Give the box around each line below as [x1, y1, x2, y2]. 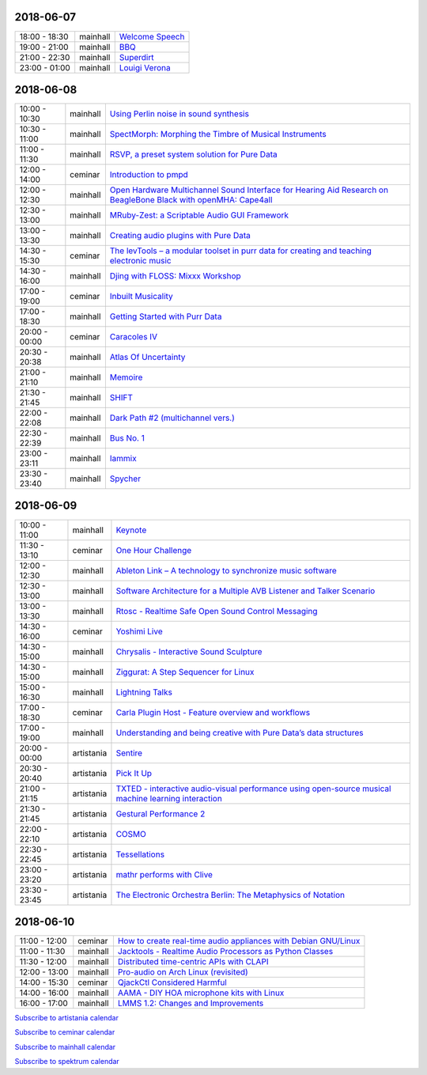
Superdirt [119, 51, 154, 62]
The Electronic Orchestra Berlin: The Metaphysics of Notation [115, 889, 346, 900]
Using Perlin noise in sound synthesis [109, 108, 249, 119]
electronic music [109, 256, 172, 267]
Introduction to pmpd [109, 169, 189, 180]
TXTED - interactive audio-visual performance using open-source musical [115, 783, 391, 794]
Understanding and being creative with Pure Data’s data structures [115, 727, 364, 738]
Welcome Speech [119, 31, 185, 42]
